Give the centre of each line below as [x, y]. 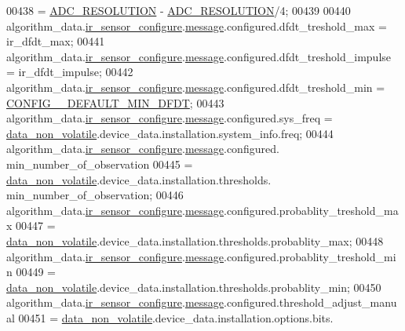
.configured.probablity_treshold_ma [311, 210]
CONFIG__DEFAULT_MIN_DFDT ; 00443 [115, 102]
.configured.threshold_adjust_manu [310, 302]
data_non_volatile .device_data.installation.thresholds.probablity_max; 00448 [195, 240]
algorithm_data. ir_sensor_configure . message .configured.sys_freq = [170, 118]
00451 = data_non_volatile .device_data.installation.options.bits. [176, 317]
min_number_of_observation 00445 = [100, 164]
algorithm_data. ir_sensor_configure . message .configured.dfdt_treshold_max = [197, 25]
